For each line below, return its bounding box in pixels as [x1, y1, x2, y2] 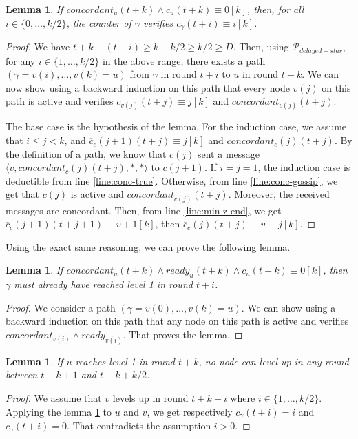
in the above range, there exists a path [102, 53, 266, 68]
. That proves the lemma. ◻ [123, 327, 243, 341]
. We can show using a [241, 300, 336, 314]
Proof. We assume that [6, 391, 102, 405]
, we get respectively [147, 404, 233, 418]
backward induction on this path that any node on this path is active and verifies [6, 314, 349, 328]
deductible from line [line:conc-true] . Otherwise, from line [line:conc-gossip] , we [6, 173, 338, 187]
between [6, 367, 38, 382]
